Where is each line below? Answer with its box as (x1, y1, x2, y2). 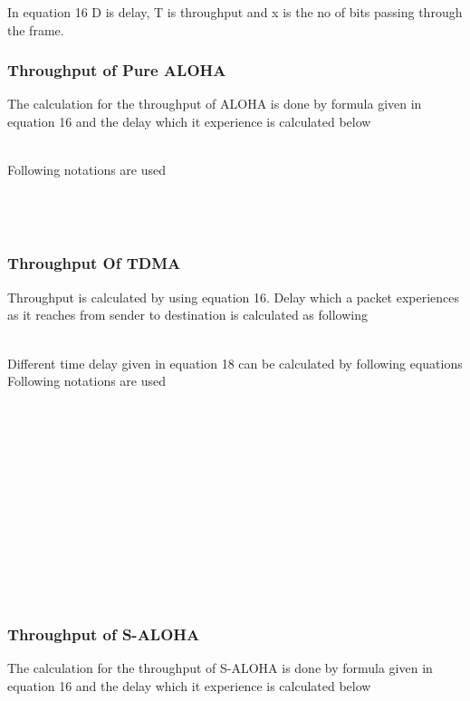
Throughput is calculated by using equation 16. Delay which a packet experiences (7, 287, 460, 306)
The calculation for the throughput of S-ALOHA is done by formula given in (7, 658, 433, 677)
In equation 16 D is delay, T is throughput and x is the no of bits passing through (7, 3, 463, 21)
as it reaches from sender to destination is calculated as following (7, 305, 368, 324)
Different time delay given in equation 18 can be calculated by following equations (7, 353, 463, 372)
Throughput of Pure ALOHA (7, 59, 226, 82)
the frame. (7, 20, 64, 39)
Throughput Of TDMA (7, 252, 181, 274)
